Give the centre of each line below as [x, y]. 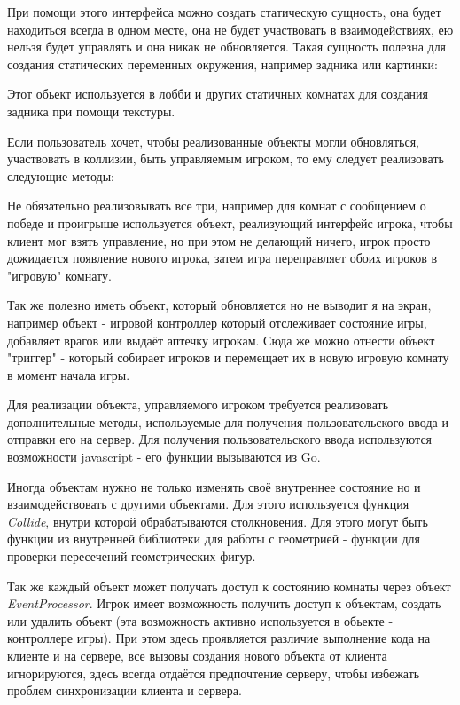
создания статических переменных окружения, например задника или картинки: [222, 63]
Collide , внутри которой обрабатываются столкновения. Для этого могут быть [218, 521]
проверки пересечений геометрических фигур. [132, 556]
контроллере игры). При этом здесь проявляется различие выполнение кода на [219, 638]
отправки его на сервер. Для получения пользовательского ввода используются [220, 439]
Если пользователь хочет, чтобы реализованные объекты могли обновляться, [214, 141]
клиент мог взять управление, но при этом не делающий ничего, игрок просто [219, 240]
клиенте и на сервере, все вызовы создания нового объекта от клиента [197, 655]
